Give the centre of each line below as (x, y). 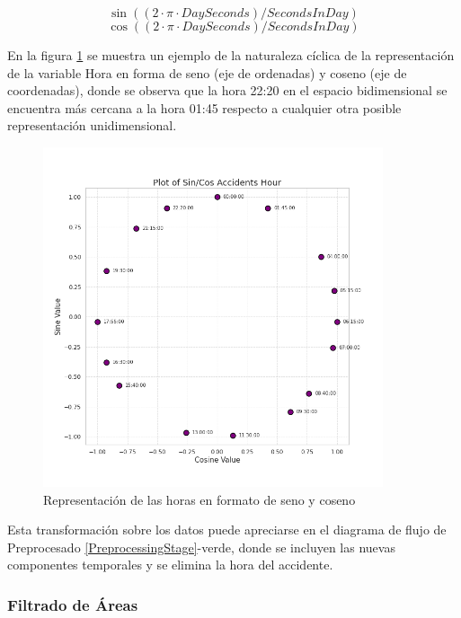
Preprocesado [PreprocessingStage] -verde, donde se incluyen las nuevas (201, 547)
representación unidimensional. (92, 125)
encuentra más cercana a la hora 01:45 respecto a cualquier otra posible (204, 107)
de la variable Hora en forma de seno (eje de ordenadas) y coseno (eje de (207, 72)
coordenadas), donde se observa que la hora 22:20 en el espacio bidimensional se (227, 90)
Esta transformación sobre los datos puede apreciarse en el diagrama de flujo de (227, 530)
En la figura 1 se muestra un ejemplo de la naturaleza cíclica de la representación (231, 55)
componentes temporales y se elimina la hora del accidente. (170, 565)
